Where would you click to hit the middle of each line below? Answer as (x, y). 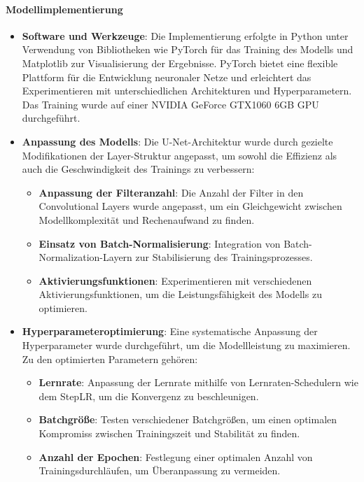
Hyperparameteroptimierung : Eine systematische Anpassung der (170, 331)
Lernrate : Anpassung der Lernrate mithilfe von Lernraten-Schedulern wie (198, 382)
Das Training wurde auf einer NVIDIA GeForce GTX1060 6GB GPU (170, 104)
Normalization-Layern (85, 257)
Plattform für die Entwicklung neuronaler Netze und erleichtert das (167, 77)
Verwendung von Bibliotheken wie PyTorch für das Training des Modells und (188, 49)
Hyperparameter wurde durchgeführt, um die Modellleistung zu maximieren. (186, 345)
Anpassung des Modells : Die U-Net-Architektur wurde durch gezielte (177, 141)
